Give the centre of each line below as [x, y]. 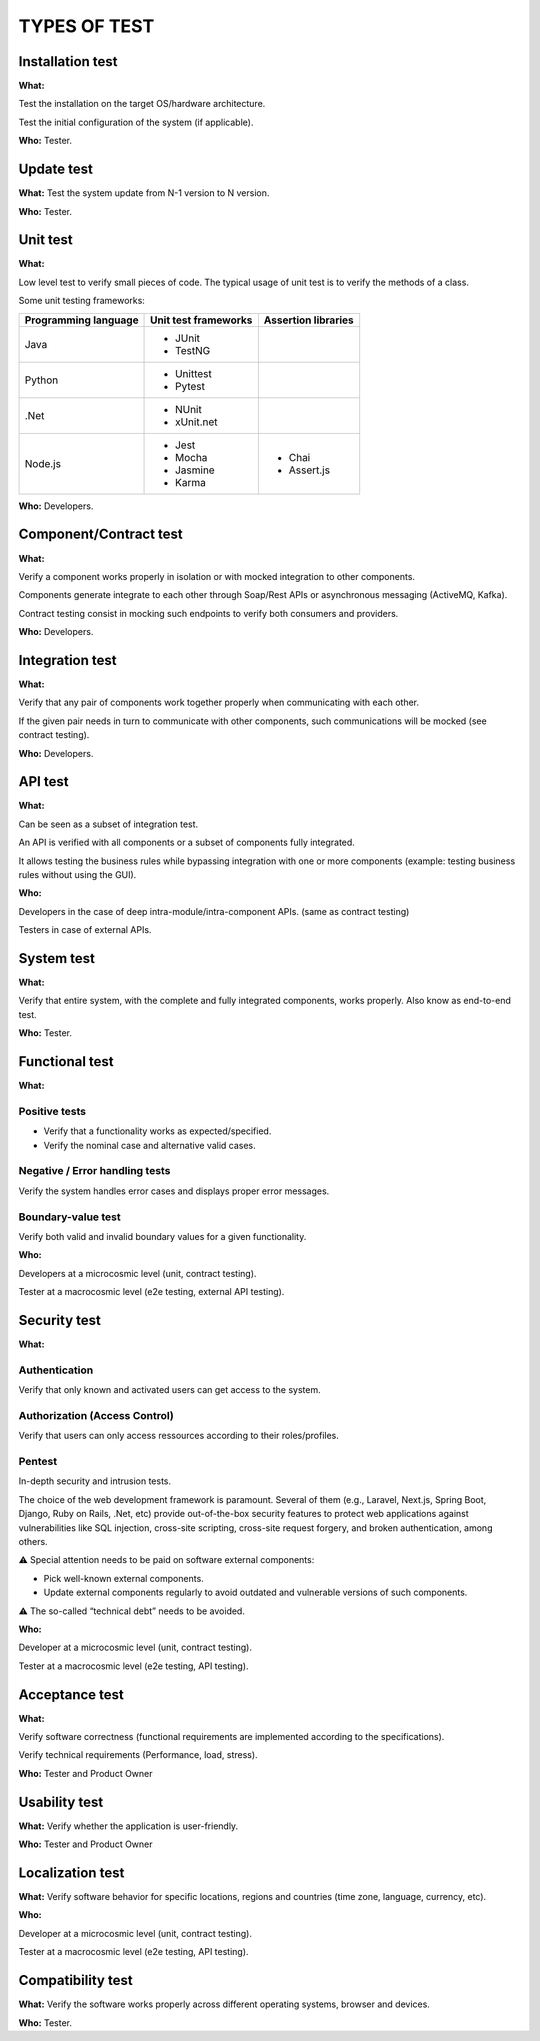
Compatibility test [76, 1980]
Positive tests [52, 1111]
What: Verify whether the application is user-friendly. [128, 1826]
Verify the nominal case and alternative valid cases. [150, 1145]
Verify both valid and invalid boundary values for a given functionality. [162, 1236]
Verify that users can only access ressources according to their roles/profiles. [179, 1436]
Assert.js [309, 470]
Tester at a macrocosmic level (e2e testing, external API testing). [151, 1292]
